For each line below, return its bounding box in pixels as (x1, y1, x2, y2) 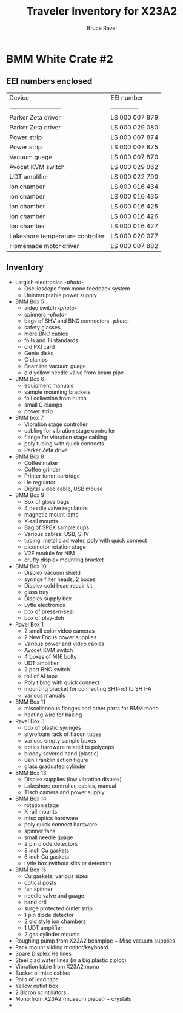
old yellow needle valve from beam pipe (24, 369, 124, 376)
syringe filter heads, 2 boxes (24, 575, 96, 583)
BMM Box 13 (15, 769, 47, 776)
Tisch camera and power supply (24, 788, 105, 795)
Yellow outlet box (15, 982, 59, 989)
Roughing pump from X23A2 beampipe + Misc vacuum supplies (15, 937, 176, 944)
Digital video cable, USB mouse (24, 485, 103, 492)
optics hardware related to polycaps (24, 743, 115, 750)
